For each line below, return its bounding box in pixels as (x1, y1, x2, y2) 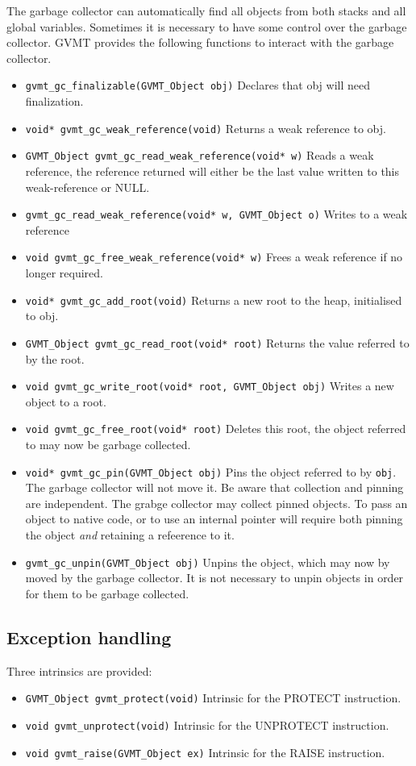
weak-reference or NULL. (25, 178, 150, 195)
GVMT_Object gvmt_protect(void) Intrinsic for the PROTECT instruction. (25, 689, 401, 706)
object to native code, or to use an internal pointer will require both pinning (25, 510, 403, 527)
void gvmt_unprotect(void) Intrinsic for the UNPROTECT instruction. (25, 716, 389, 733)
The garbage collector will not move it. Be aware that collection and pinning (25, 479, 404, 496)
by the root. (25, 350, 85, 367)
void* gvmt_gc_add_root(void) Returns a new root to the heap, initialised (25, 291, 402, 308)
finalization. (25, 93, 84, 110)
